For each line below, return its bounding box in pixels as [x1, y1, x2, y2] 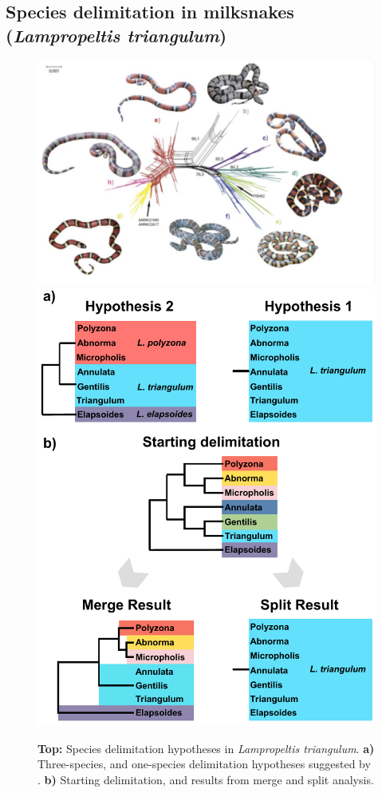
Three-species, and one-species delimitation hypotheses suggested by [37, 755, 371, 772]
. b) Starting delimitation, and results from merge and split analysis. [37, 771, 374, 787]
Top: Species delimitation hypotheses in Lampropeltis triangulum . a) [37, 739, 375, 756]
